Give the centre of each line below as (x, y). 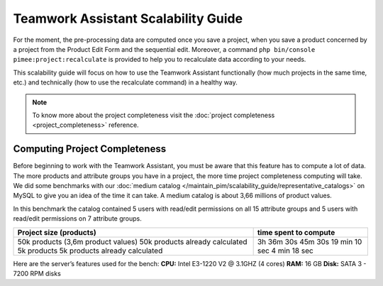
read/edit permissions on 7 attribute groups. (77, 219)
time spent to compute (296, 232)
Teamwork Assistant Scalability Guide (128, 18)
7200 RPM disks (37, 273)
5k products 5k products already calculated (90, 251)
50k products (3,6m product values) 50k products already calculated (132, 241)
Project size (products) (57, 232)
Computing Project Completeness (90, 149)
